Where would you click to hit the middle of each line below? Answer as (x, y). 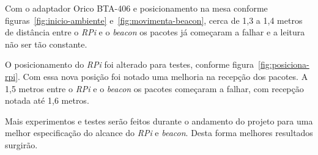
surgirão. (21, 144)
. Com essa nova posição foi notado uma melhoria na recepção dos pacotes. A (163, 76)
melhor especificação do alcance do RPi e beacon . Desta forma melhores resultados (159, 133)
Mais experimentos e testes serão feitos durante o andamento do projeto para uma (159, 121)
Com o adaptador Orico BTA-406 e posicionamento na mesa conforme (136, 8)
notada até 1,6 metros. (47, 100)
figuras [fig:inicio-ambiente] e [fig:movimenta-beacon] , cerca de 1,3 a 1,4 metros (154, 20)
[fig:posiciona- (284, 64)
